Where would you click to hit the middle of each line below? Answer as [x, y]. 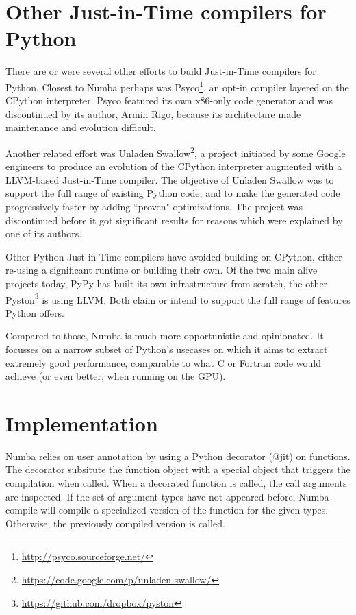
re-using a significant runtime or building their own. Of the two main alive [162, 270]
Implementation [82, 423]
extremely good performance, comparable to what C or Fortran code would [163, 362]
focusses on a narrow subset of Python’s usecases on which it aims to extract [167, 349]
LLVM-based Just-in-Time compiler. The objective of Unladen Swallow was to [170, 179]
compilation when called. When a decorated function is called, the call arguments [176, 483]
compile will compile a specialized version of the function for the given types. [167, 510]
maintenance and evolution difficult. [81, 127]
